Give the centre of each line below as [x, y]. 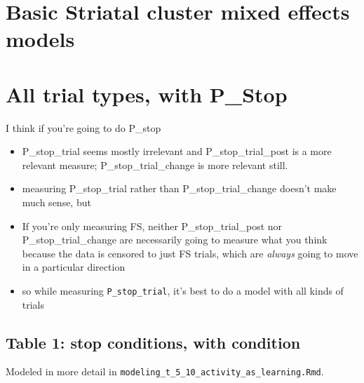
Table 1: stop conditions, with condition [153, 342]
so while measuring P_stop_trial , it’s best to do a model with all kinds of [183, 291]
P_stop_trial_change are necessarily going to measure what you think [175, 240]
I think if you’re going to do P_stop [83, 127]
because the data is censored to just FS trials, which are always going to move [190, 253]
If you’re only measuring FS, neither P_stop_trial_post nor [152, 226]
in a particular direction [74, 267]
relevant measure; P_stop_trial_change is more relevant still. [155, 164]
